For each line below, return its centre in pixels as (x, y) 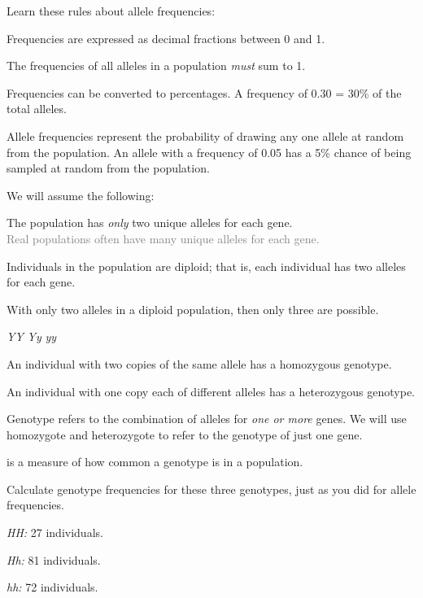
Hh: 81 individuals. (54, 559)
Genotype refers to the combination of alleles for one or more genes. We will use (207, 419)
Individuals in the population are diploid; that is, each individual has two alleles (206, 266)
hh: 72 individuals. (52, 587)
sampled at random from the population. (108, 168)
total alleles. (37, 109)
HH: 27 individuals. (55, 533)
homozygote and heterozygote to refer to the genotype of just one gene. (185, 434)
